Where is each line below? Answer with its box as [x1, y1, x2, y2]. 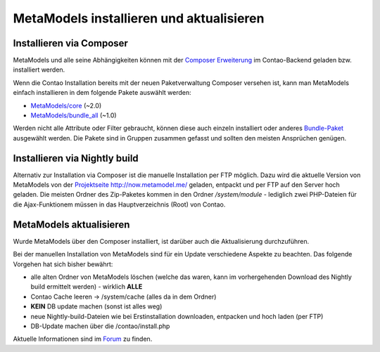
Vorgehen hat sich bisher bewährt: [13, 260, 113, 268]
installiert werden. [13, 65, 65, 74]
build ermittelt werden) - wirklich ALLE [30, 282, 143, 291]
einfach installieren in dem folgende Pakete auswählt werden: [13, 89, 191, 97]
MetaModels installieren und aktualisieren [13, 11, 265, 26]
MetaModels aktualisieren [13, 219, 130, 230]
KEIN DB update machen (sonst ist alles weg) [30, 302, 163, 311]
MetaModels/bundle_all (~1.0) [30, 111, 117, 119]
